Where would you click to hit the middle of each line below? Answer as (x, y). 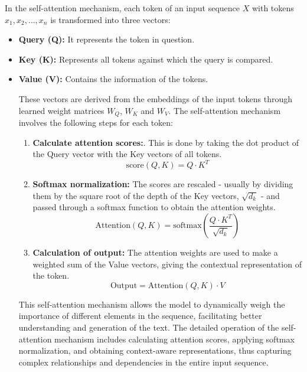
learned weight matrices (61, 110)
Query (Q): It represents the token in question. (107, 39)
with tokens (273, 8)
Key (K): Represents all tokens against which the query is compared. (146, 59)
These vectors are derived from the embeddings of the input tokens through (156, 98)
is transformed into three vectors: (110, 19)
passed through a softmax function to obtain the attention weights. (154, 207)
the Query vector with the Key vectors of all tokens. (127, 154)
